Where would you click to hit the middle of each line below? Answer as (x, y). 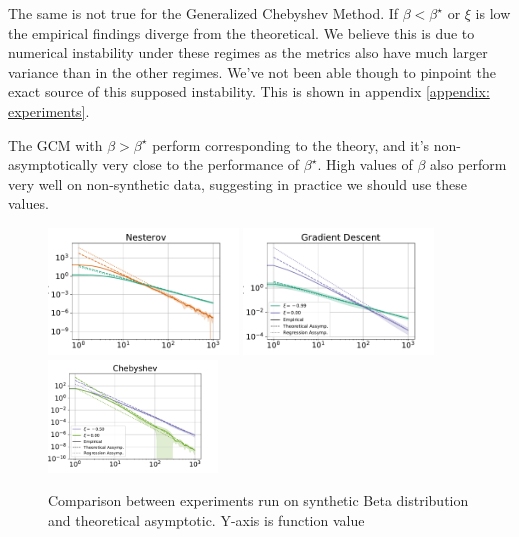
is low (493, 13)
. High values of (365, 164)
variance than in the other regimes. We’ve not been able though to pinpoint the (252, 71)
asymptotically (53, 164)
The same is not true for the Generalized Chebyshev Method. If (203, 13)
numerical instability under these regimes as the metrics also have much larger (248, 52)
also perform (468, 164)
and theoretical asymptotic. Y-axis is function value (206, 519)
